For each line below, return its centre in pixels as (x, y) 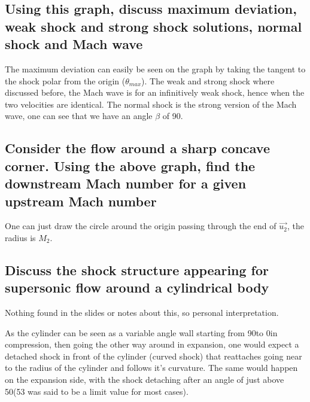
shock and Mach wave (74, 44)
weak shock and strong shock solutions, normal (154, 26)
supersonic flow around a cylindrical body (137, 287)
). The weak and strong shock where (208, 80)
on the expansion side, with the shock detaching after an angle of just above (145, 380)
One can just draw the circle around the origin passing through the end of (141, 226)
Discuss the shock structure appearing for (137, 269)
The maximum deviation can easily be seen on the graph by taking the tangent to (155, 68)
